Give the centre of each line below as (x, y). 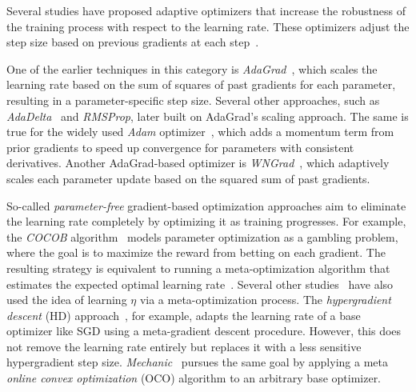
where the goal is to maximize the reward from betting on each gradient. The (196, 252)
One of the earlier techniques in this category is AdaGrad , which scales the (192, 68)
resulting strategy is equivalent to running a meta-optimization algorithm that (198, 268)
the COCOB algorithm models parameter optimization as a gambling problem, (202, 236)
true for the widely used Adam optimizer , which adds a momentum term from (200, 132)
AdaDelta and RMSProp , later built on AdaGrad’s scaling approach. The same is (208, 116)
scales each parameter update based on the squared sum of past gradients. (188, 178)
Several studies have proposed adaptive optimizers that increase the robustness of (206, 10)
